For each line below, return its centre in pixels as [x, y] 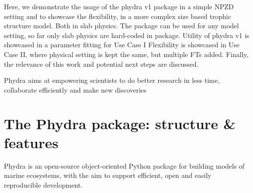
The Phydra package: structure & [120, 123]
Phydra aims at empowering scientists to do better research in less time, [112, 80]
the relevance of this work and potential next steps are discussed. [101, 64]
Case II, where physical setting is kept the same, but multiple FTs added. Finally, [126, 54]
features [31, 142]
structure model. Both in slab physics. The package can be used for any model [121, 26]
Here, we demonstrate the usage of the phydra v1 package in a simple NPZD [119, 6]
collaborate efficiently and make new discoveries [75, 89]
